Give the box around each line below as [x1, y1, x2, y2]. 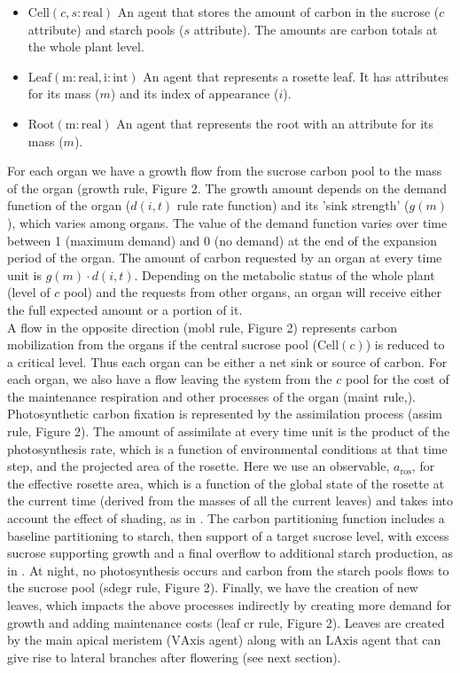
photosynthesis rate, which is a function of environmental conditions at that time [7, 439, 448, 458]
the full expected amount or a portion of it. [7, 300, 243, 318]
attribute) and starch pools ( [27, 20, 184, 38]
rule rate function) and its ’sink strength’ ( [176, 196, 409, 215]
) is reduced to [365, 335, 445, 354]
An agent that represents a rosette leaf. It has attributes [143, 67, 448, 85]
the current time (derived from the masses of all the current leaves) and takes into [7, 491, 454, 510]
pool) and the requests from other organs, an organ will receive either [64, 283, 441, 301]
